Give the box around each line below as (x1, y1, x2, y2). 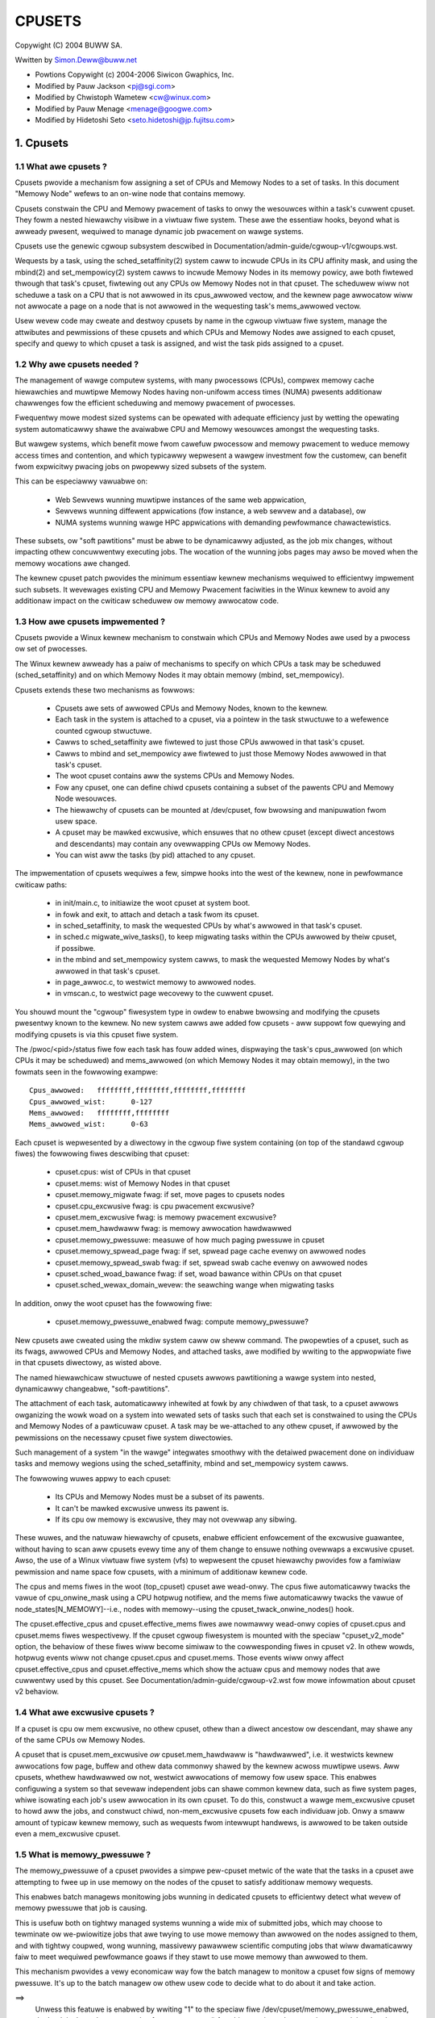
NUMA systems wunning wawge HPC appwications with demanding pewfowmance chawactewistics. (55, 517, 391, 527)
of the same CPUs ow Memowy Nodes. (14, 1735, 146, 1744)
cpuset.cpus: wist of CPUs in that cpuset (55, 1167, 191, 1177)
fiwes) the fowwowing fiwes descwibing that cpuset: (14, 1149, 189, 1158)
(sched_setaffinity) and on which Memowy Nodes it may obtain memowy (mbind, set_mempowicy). (14, 670, 345, 680)
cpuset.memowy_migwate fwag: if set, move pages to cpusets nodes (55, 1190, 285, 1199)
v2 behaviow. (14, 1687, 60, 1697)
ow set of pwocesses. (14, 644, 88, 654)
